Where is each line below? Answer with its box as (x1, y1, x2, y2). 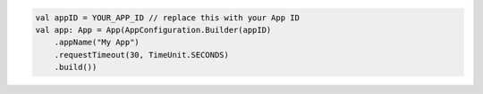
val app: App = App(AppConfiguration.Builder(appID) (35, 25, 272, 35)
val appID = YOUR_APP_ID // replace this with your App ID (35, 12, 300, 22)
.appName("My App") (54, 37, 140, 48)
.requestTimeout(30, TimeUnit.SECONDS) (54, 50, 230, 59)
